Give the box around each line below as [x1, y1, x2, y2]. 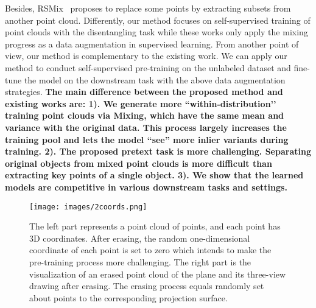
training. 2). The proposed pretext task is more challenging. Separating [5, 145, 311, 158]
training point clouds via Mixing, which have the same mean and [5, 109, 284, 122]
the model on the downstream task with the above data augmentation [24, 73, 286, 86]
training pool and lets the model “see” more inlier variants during [5, 133, 289, 145]
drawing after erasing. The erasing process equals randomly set [29, 279, 264, 292]
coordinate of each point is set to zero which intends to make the [29, 243, 272, 256]
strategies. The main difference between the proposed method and [5, 85, 283, 98]
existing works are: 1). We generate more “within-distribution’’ [5, 97, 276, 110]
